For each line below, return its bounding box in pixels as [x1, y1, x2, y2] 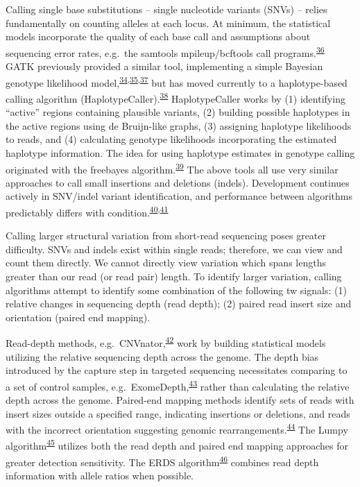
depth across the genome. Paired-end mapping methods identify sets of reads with [6, 393, 354, 407]
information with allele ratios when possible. [6, 468, 194, 482]
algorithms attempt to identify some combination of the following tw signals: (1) [6, 282, 347, 297]
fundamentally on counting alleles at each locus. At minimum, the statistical [6, 15, 331, 30]
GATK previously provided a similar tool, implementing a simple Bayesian [6, 59, 323, 74]
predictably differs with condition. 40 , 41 [6, 203, 169, 219]
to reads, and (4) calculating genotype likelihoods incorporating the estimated [6, 132, 337, 146]
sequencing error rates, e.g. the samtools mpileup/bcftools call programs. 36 [6, 43, 325, 60]
